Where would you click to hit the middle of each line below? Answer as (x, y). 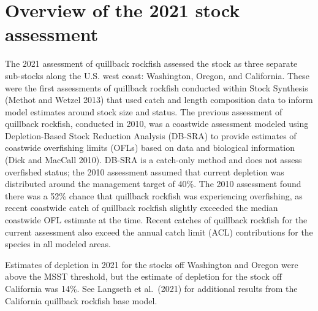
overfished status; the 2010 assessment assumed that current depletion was (145, 171)
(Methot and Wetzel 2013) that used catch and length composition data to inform (159, 100)
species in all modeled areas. (58, 244)
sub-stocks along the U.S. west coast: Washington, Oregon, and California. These (157, 75)
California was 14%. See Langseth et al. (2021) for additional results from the (151, 288)
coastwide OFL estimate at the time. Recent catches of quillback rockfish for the (156, 220)
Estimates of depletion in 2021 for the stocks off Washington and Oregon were (152, 264)
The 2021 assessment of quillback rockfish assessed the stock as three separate (151, 63)
